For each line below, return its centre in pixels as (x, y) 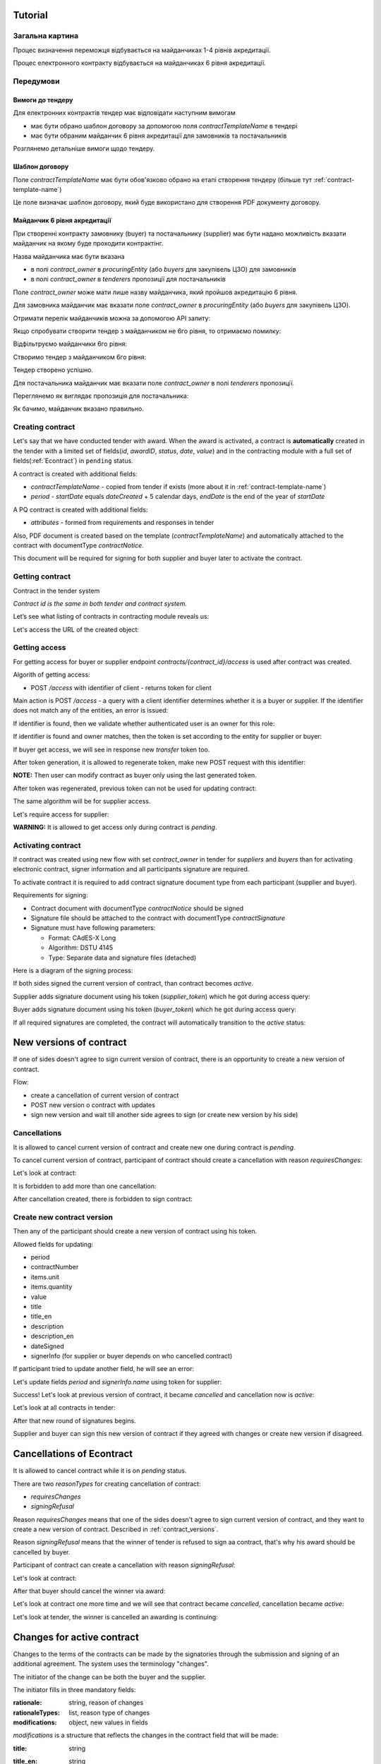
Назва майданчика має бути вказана (69, 256)
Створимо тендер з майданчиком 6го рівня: (79, 357)
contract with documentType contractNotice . (78, 545)
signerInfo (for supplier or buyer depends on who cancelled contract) (132, 1355)
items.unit (45, 1276)
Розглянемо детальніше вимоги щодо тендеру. (84, 149)
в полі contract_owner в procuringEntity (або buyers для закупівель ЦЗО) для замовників (163, 270)
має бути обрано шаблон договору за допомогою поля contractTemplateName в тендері (164, 126)
